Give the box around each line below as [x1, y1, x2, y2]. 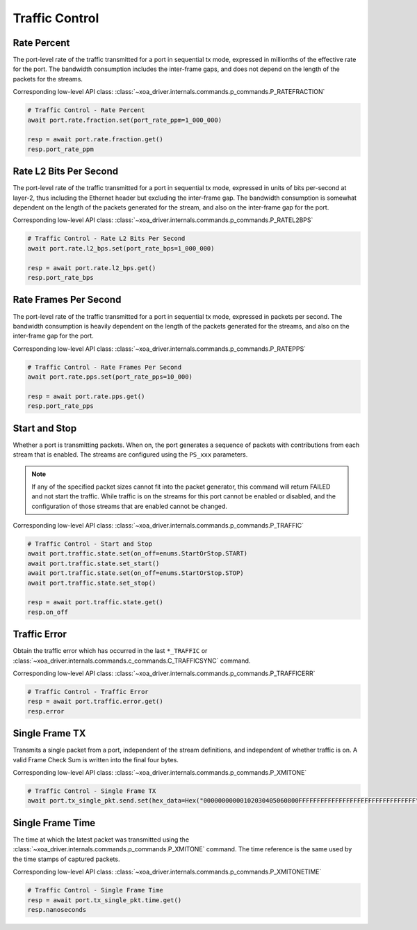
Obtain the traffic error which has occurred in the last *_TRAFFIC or [13, 647, 208, 655]
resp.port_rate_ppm [27, 145, 94, 153]
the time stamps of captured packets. [13, 855, 120, 863]
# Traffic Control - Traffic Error [27, 688, 149, 696]
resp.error [27, 707, 65, 715]
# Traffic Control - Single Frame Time [27, 886, 163, 894]
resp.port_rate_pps [27, 402, 94, 410]
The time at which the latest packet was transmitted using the [13, 835, 190, 844]
